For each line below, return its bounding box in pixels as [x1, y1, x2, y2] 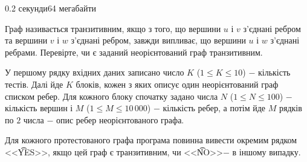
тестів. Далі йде [5, 77, 63, 90]
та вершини [5, 34, 48, 47]
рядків [279, 102, 302, 114]
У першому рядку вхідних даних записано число [5, 66, 184, 79]
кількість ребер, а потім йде [163, 102, 266, 114]
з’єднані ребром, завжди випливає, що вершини [71, 34, 246, 47]
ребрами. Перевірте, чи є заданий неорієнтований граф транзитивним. [5, 45, 263, 58]
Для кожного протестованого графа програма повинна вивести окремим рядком [5, 134, 297, 146]
